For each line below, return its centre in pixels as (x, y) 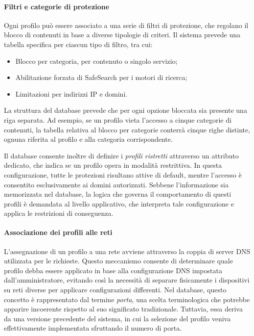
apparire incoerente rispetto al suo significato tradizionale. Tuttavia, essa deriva (123, 309)
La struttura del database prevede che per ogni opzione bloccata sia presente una (126, 110)
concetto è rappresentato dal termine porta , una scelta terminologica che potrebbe (127, 299)
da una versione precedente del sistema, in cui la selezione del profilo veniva (117, 318)
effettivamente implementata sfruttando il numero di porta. (93, 328)
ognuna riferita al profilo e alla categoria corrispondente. (88, 139)
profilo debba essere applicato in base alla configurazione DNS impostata (113, 270)
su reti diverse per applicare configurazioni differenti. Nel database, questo (115, 290)
